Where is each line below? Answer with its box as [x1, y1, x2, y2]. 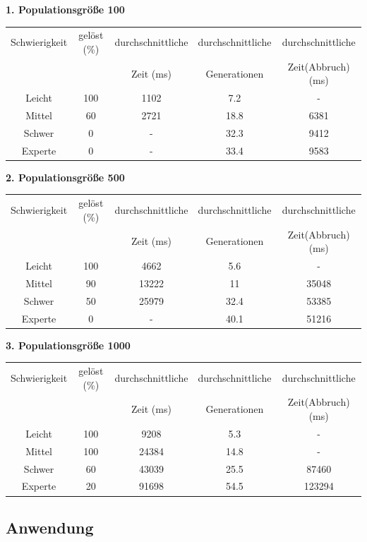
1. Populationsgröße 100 [6, 2, 125, 16]
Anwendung [6, 516, 94, 538]
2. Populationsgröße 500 [6, 169, 125, 184]
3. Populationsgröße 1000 [6, 337, 131, 352]
